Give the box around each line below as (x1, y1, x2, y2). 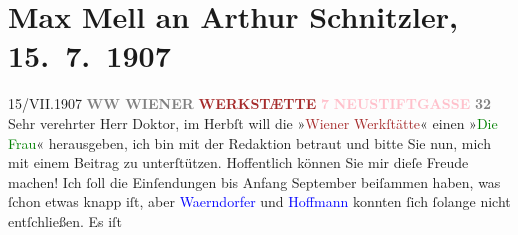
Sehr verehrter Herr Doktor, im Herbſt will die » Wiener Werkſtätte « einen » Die (8, 112, 498, 133)
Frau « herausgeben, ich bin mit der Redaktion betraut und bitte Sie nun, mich (8, 132, 491, 153)
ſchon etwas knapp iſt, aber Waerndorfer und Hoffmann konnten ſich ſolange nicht (8, 191, 511, 212)
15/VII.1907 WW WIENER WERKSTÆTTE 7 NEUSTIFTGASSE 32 (8, 93, 492, 114)
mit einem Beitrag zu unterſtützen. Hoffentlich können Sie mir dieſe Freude (8, 152, 469, 173)
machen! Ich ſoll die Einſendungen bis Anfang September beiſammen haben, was (8, 171, 501, 192)
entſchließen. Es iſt (8, 210, 122, 231)
